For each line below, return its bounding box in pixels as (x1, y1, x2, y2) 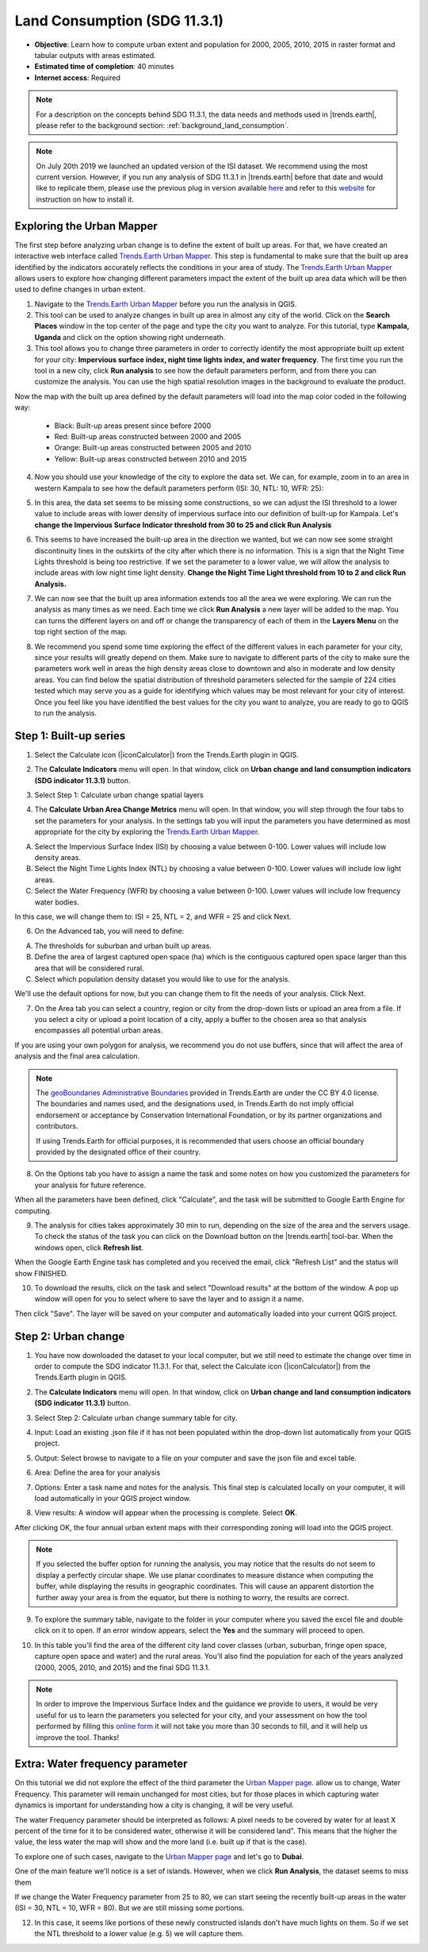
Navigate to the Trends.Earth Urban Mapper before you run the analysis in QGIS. (34, 299, 297, 309)
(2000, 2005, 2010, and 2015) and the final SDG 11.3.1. (34, 1662, 210, 1672)
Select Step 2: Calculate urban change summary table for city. (34, 1413, 238, 1422)
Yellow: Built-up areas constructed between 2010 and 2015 (54, 453, 247, 464)
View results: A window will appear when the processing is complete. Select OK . (34, 1508, 297, 1518)
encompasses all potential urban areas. (34, 1025, 163, 1036)
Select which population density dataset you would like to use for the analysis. (34, 974, 291, 984)
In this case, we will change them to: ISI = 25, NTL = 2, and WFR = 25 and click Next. (14, 912, 292, 921)
